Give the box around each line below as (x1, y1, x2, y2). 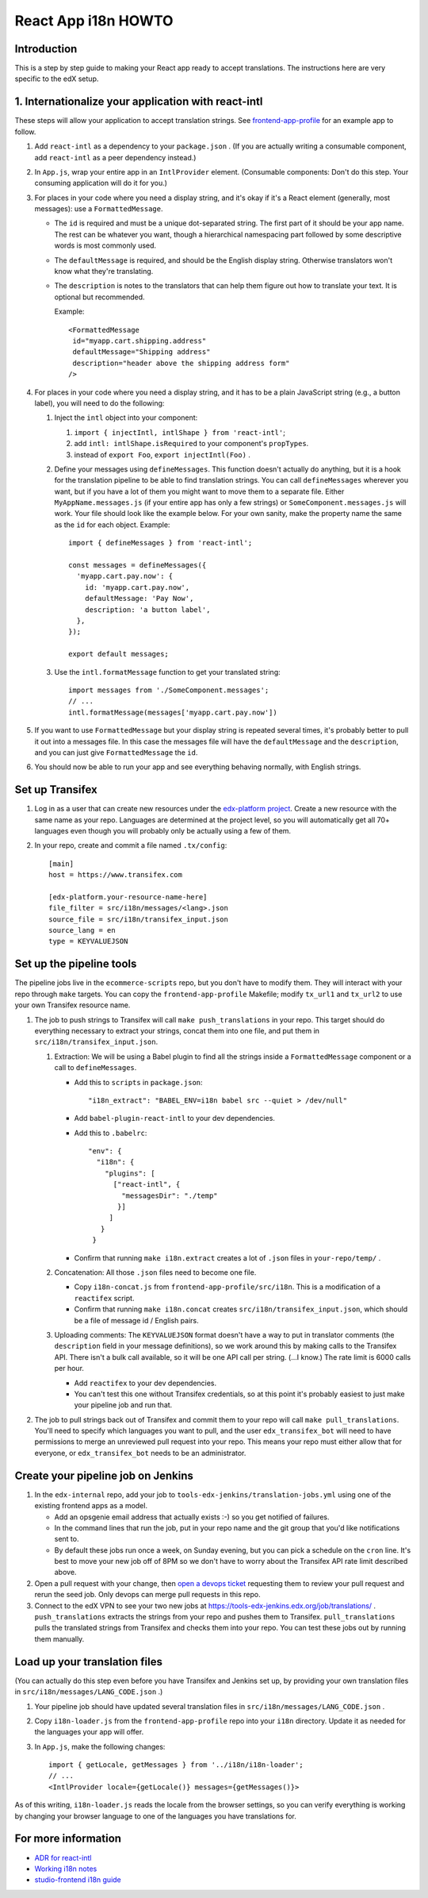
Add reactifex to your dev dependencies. (74, 1378, 217, 1388)
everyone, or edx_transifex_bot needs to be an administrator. (34, 1448, 246, 1457)
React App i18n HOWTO (14, 12, 174, 29)
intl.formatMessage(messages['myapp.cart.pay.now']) (68, 707, 277, 717)
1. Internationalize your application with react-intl (14, 95, 263, 109)
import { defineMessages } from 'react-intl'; (68, 538, 253, 548)
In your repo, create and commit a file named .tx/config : (34, 841, 227, 850)
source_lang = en (48, 926, 116, 935)
